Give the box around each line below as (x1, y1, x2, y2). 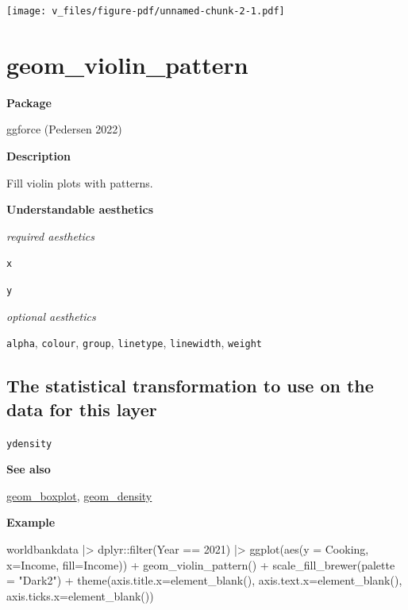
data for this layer (6, 396, 157, 421)
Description (6, 147, 71, 164)
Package (6, 94, 52, 110)
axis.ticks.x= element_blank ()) (6, 587, 154, 604)
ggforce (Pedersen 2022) (6, 121, 122, 137)
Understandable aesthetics (6, 201, 153, 218)
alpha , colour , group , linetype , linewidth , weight (6, 334, 263, 351)
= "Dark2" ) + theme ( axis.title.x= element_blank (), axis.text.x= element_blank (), (6, 572, 402, 589)
